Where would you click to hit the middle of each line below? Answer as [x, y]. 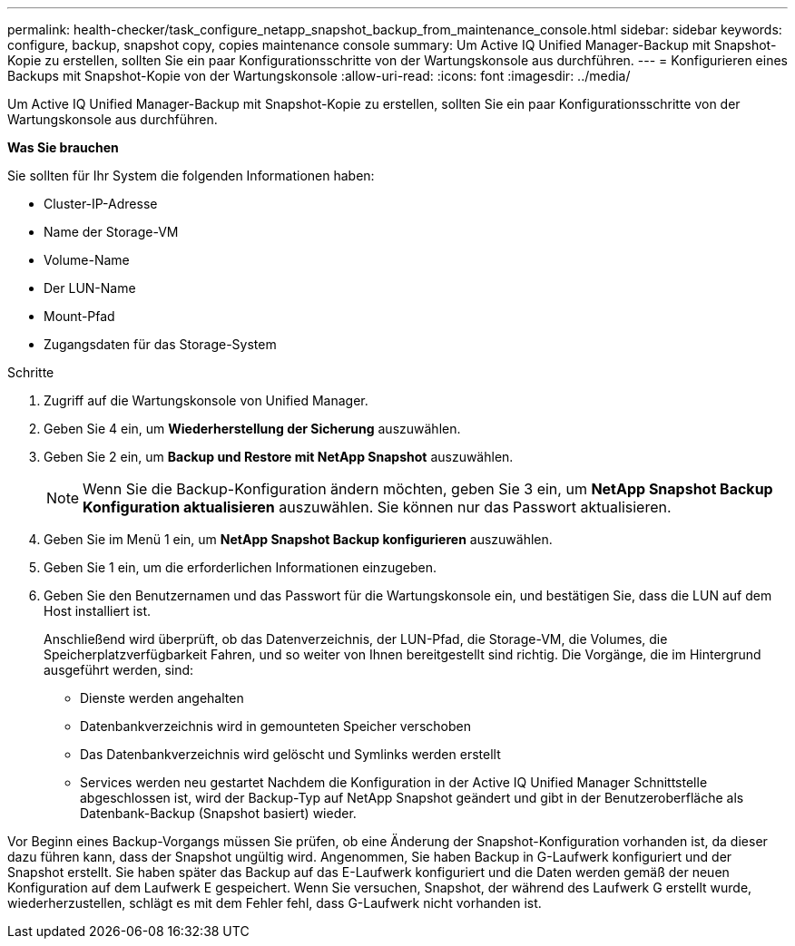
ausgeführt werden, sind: [119, 670]
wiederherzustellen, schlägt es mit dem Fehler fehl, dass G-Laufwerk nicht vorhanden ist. [275, 903]
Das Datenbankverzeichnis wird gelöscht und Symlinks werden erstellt [290, 754]
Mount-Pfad [79, 316]
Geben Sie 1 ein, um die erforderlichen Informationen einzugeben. [240, 567]
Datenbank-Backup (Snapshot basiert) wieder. [218, 813]
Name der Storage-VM [111, 232]
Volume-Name [87, 260]
